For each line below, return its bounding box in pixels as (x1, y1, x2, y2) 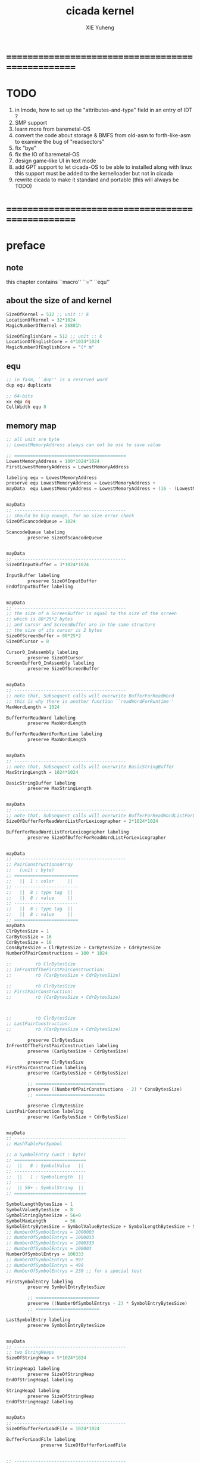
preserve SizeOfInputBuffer (27, 578, 97, 584)
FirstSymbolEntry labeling (6, 1279, 73, 1285)
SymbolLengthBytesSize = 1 (6, 1201, 73, 1208)
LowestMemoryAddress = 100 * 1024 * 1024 (6, 458, 100, 464)
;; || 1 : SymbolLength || (6, 1174, 84, 1180)
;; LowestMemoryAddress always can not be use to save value (6, 442, 161, 448)
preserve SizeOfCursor (27, 655, 84, 660)
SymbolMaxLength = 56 (6, 1218, 76, 1224)
